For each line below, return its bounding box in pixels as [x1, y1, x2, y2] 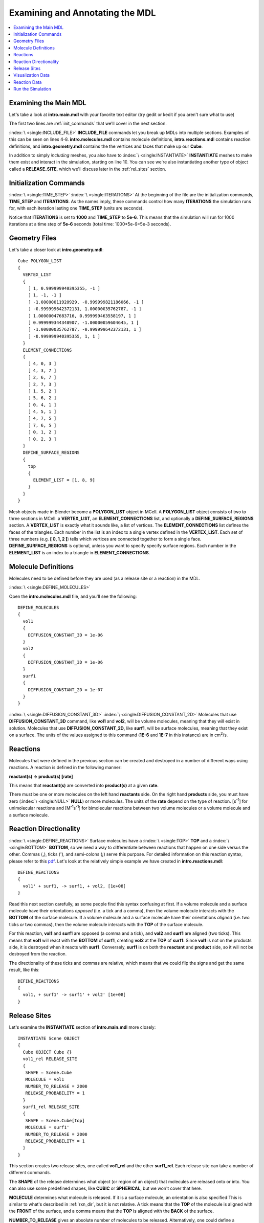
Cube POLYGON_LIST [18, 258, 62, 264]
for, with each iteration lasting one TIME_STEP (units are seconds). [9, 205, 144, 211]
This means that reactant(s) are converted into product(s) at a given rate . [9, 783, 159, 789]
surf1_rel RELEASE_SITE [22, 1104, 80, 1110]
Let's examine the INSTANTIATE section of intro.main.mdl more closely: [9, 1024, 156, 1030]
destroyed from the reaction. [9, 951, 67, 957]
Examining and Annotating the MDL [9, 7, 156, 18]
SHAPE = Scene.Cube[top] [25, 1118, 85, 1123]
